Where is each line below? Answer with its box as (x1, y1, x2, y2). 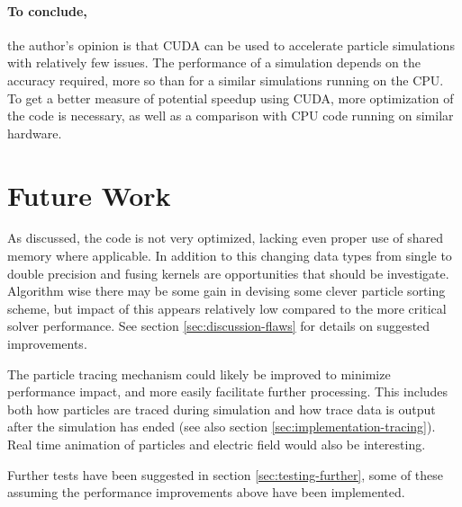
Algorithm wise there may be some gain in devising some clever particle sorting (7, 281, 446, 300)
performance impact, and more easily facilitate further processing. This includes (7, 382, 448, 401)
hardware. (7, 123, 62, 142)
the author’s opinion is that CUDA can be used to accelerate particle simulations (7, 35, 455, 54)
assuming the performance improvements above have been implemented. (7, 483, 405, 502)
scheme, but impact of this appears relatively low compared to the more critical (7, 298, 447, 317)
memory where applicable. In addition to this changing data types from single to (7, 246, 452, 265)
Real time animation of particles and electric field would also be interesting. (7, 435, 426, 454)
